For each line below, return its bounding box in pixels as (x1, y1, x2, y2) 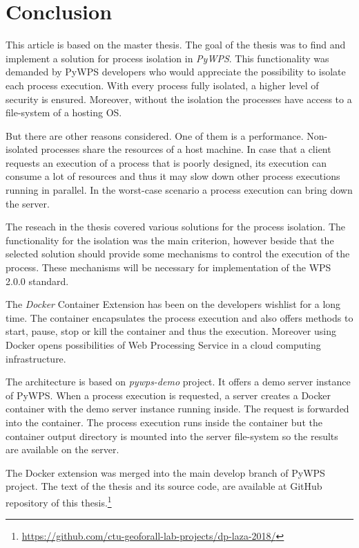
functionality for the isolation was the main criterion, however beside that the (6, 232, 334, 247)
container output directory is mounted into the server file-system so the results (6, 428, 338, 443)
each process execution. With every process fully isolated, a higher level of (6, 77, 319, 92)
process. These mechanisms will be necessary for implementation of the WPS (6, 260, 331, 275)
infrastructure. (6, 351, 66, 365)
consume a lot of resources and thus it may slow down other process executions (6, 169, 340, 183)
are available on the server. (6, 442, 119, 457)
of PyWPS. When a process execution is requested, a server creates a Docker (6, 387, 331, 402)
